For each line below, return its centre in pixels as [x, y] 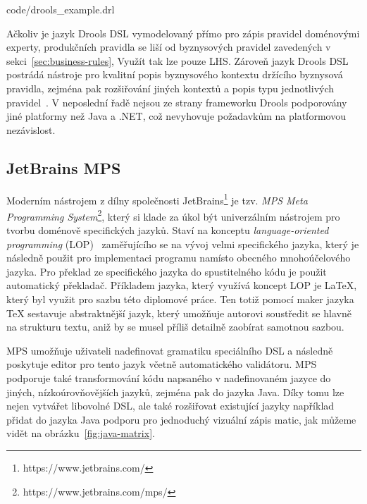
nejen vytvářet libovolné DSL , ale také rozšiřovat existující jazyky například [170, 406]
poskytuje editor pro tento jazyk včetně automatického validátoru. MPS [162, 364]
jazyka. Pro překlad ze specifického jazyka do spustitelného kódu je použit [167, 271]
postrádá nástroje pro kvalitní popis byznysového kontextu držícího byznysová [175, 74]
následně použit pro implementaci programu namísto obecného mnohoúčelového [179, 258]
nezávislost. [31, 129]
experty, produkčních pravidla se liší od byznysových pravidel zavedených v [169, 47]
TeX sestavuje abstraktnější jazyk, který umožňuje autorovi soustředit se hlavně [179, 313]
